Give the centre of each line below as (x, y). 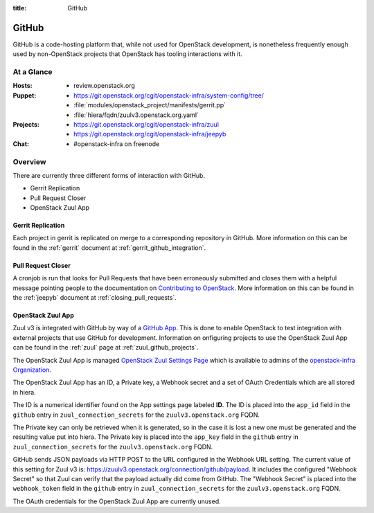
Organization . (32, 370)
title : (20, 8)
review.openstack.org (104, 86)
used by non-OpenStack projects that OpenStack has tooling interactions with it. (127, 54)
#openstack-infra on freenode (117, 144)
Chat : (21, 144)
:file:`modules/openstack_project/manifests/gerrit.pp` (150, 105)
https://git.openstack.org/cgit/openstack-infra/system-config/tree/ (169, 95)
